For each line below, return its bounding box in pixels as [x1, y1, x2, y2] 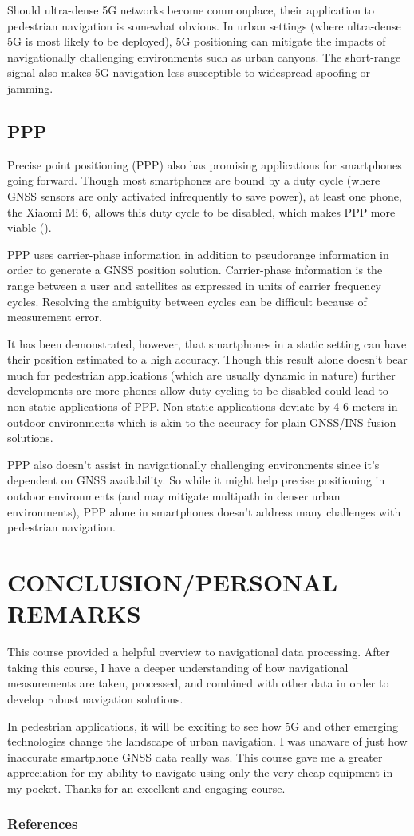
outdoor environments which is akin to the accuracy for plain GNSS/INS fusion [7, 413, 396, 430]
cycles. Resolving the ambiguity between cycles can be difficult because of [7, 293, 367, 309]
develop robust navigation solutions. [7, 690, 183, 707]
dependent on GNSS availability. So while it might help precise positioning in [7, 472, 385, 488]
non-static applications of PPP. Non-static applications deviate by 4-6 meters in [7, 398, 398, 415]
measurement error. [7, 309, 102, 325]
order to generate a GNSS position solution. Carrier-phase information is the [7, 261, 383, 278]
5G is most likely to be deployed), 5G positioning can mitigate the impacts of [7, 33, 386, 50]
